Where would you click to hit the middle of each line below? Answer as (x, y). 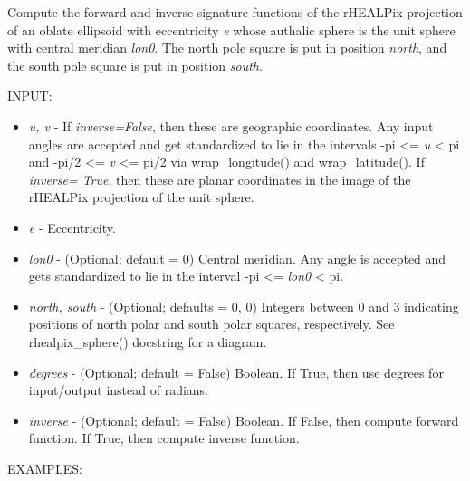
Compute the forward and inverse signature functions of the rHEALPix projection (235, 12)
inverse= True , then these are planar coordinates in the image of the (220, 179)
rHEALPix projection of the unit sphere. (141, 197)
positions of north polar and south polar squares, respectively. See (211, 324)
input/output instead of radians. (118, 390)
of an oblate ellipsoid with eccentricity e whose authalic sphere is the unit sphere (231, 29)
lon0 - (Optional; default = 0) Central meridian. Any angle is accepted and (237, 258)
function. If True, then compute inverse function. (164, 438)
